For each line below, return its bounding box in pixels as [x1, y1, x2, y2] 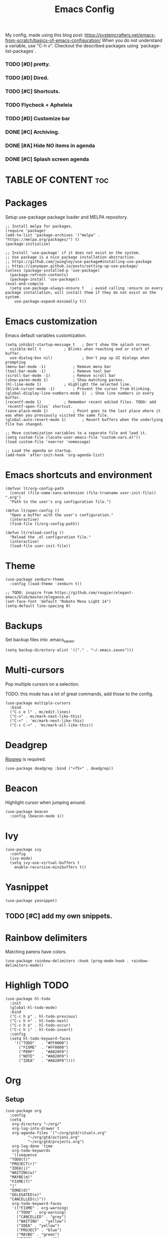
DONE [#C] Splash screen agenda [5, 156, 89, 163]
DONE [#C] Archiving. [5, 128, 60, 135]
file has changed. [5, 422, 44, 427]
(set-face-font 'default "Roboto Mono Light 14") [5, 599, 112, 604]
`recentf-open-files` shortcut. [5, 404, 73, 409]
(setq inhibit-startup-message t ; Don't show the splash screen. [5, 342, 152, 347]
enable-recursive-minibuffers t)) [14, 864, 87, 869]
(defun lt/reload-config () [5, 530, 64, 535]
